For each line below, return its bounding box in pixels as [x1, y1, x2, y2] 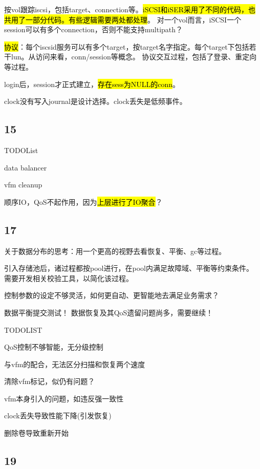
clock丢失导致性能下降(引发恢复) [4, 410, 112, 421]
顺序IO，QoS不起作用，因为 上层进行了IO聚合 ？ [4, 196, 163, 207]
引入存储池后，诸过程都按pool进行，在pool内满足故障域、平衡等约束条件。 [4, 263, 253, 273]
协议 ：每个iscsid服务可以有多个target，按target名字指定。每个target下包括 [4, 41, 249, 52]
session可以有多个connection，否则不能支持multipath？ [4, 24, 183, 35]
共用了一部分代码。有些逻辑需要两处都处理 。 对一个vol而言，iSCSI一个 [4, 14, 242, 25]
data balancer [4, 162, 47, 173]
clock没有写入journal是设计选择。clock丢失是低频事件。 [4, 96, 187, 106]
